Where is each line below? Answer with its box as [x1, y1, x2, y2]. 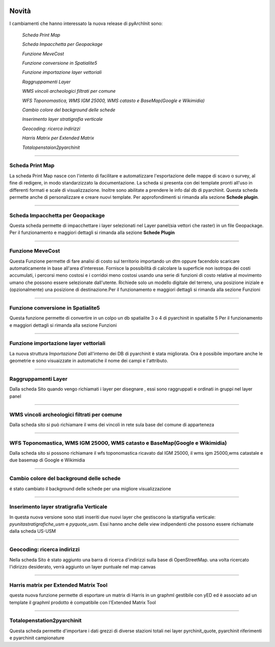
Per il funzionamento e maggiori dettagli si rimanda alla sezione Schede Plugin [9, 229, 175, 236]
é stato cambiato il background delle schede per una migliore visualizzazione [9, 485, 172, 491]
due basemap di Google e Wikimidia [9, 457, 85, 463]
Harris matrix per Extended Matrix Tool [9, 581, 108, 588]
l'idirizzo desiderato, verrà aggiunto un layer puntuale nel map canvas [9, 564, 156, 570]
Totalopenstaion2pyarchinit [22, 144, 80, 150]
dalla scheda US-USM [9, 528, 56, 534]
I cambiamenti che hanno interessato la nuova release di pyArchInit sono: [9, 20, 163, 27]
